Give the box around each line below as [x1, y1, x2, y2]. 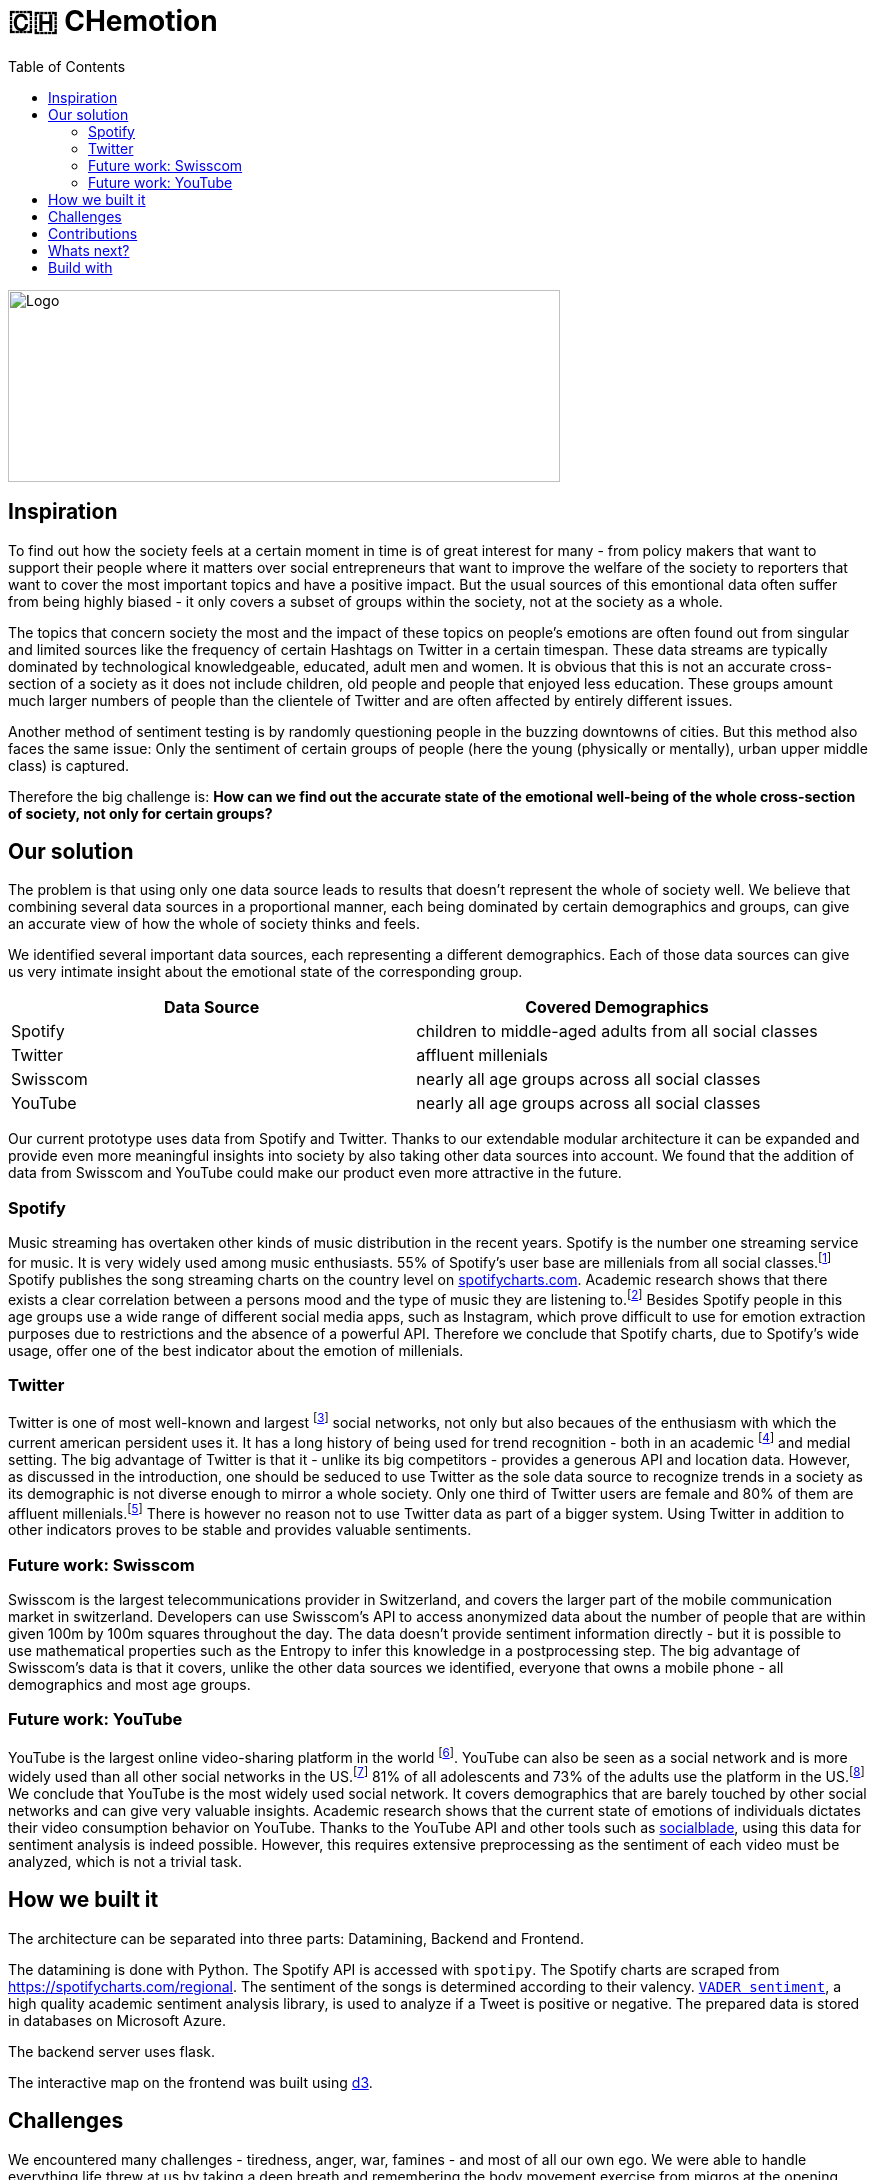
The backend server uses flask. [8, 2042, 215, 2060]
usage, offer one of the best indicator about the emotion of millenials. [8, 1341, 464, 1359]
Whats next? [48, 241, 130, 259]
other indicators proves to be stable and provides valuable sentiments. [8, 1521, 472, 1539]
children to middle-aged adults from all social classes [416, 1021, 818, 1042]
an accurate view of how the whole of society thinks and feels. [8, 915, 420, 933]
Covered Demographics [525, 997, 709, 1018]
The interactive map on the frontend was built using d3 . [8, 2073, 373, 2091]
